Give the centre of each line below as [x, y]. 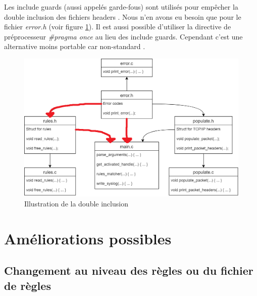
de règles [28, 285]
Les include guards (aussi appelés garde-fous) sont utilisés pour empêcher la [121, 7]
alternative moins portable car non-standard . [75, 46]
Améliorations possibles [88, 238]
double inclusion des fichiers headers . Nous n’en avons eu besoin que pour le [123, 16]
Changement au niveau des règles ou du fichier [129, 270]
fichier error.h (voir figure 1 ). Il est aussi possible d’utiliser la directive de [118, 27]
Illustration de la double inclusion [76, 203]
